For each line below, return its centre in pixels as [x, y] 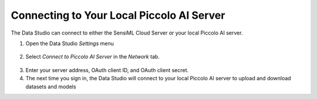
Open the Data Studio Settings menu [70, 43]
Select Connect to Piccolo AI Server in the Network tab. [92, 57]
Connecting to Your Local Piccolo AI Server [118, 15]
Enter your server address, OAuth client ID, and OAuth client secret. [107, 70]
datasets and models [51, 86]
